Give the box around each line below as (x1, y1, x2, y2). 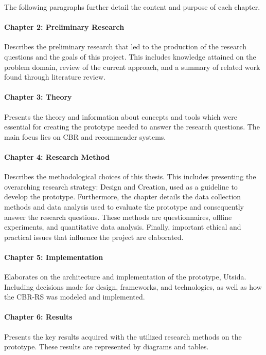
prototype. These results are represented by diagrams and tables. (4, 341, 209, 352)
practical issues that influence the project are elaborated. (4, 231, 184, 242)
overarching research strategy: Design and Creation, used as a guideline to (4, 181, 238, 192)
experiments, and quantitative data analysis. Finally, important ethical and (4, 221, 241, 232)
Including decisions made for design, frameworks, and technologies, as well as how (4, 281, 262, 292)
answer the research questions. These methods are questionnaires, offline (4, 211, 232, 222)
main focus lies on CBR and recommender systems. (4, 131, 166, 142)
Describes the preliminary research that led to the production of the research (4, 41, 246, 52)
